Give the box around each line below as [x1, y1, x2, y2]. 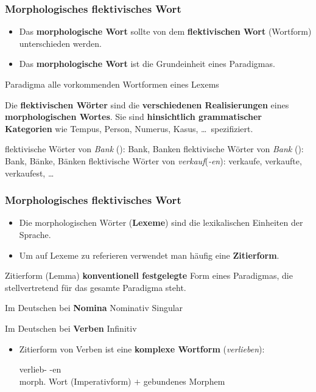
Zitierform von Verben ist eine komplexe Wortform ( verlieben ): [19, 342, 265, 355]
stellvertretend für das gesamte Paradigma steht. [5, 281, 186, 293]
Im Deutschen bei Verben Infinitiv [5, 321, 137, 334]
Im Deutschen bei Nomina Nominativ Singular [5, 301, 183, 314]
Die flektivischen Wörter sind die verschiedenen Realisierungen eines [5, 98, 289, 111]
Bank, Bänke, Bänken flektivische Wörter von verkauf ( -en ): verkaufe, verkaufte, [5, 154, 302, 167]
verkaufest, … [5, 166, 54, 179]
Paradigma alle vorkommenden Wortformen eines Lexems [5, 78, 219, 90]
